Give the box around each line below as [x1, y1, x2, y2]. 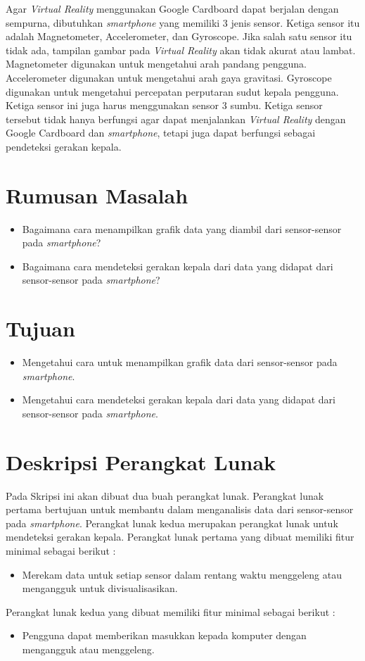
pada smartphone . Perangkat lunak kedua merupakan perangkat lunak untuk [6, 515, 338, 530]
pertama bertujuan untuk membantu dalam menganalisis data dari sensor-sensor [6, 502, 354, 517]
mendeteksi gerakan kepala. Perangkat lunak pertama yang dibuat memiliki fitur [6, 529, 354, 544]
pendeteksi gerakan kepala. [6, 139, 122, 153]
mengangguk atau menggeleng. [22, 642, 155, 656]
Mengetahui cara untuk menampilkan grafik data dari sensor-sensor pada [22, 355, 338, 370]
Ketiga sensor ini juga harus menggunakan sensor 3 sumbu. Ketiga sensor [6, 98, 323, 113]
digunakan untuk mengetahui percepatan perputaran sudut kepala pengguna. [6, 84, 339, 99]
